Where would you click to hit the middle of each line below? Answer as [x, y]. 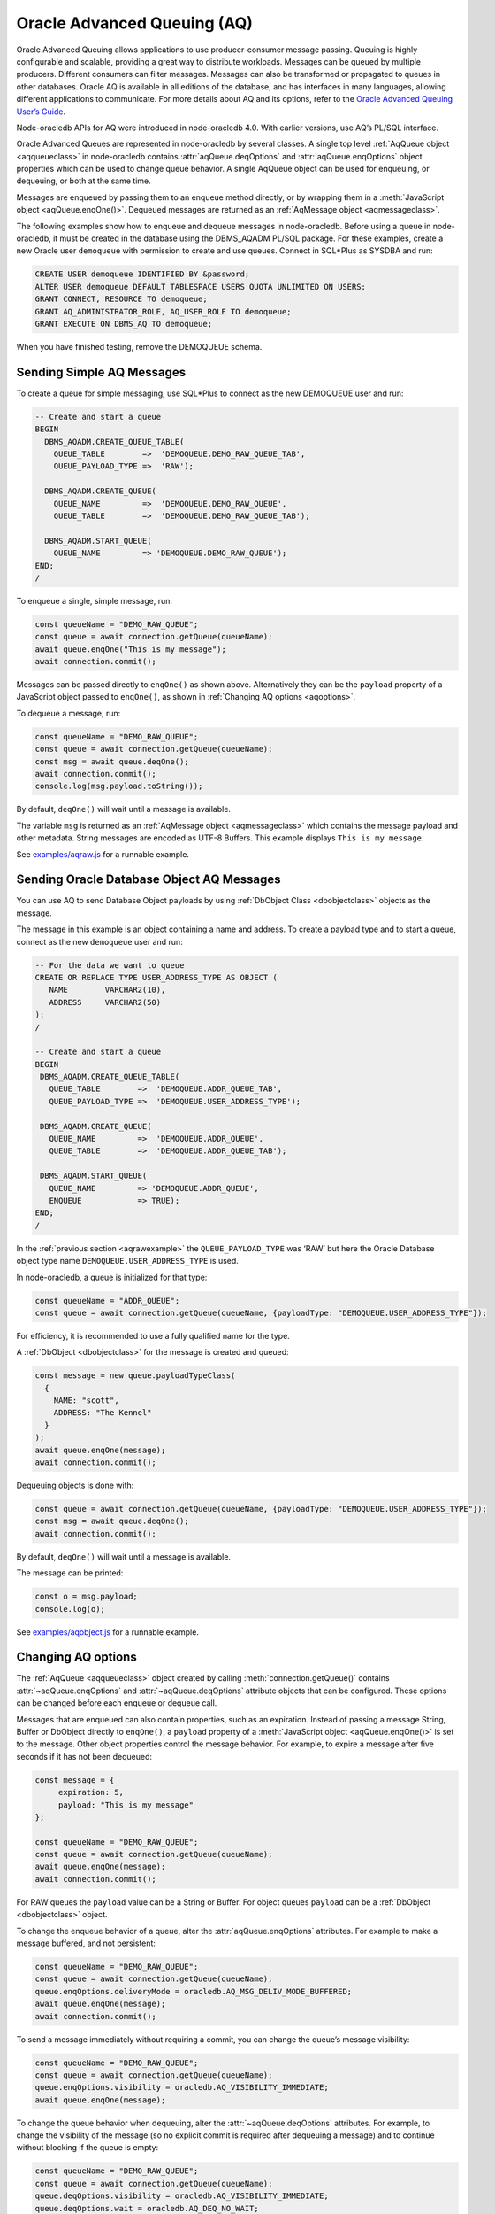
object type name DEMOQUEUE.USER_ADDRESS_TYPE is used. [127, 1261]
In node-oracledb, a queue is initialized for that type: [112, 1277]
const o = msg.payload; [87, 1597]
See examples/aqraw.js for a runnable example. [103, 854]
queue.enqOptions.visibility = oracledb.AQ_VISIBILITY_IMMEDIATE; [182, 2087]
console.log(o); [70, 1609]
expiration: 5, [91, 1792]
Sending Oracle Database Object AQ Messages [149, 880]
